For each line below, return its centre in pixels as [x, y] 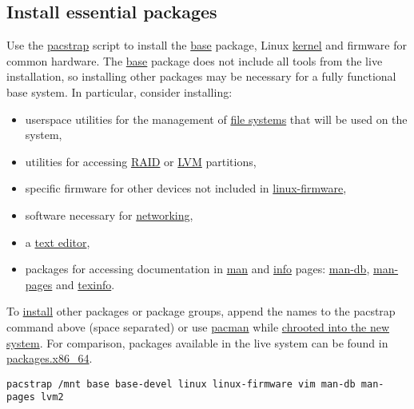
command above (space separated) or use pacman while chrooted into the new [198, 326]
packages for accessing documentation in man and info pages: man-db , [197, 269]
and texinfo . [85, 284]
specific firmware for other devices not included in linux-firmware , [186, 188]
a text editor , [58, 242]
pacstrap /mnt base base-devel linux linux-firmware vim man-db [181, 384]
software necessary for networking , [109, 214]
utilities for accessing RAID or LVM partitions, [141, 161]
